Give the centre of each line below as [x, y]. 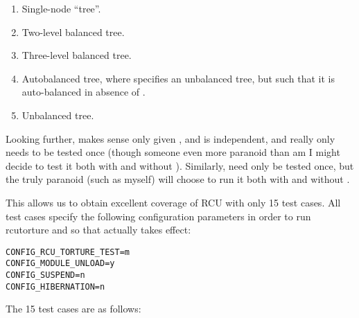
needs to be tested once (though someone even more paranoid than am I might [173, 152]
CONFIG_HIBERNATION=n [55, 286]
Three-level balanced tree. [77, 55]
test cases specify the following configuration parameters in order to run [158, 216]
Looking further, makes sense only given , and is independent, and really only [170, 138]
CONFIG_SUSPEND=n [45, 275]
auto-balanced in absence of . [84, 92]
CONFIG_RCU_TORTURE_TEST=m [68, 252]
